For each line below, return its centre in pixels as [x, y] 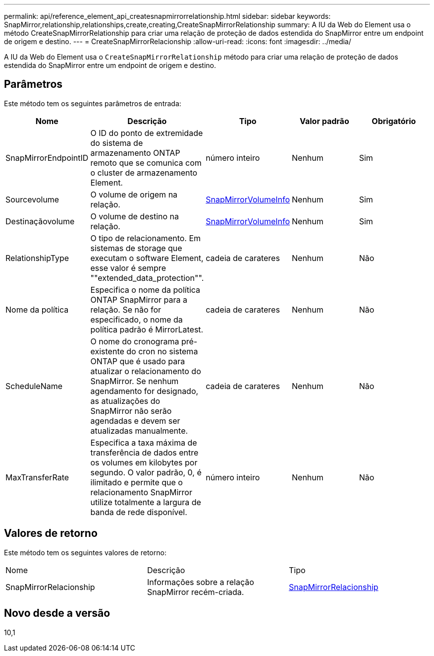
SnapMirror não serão [131, 411]
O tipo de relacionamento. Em [146, 238]
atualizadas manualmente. [139, 430]
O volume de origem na [134, 194]
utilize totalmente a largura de [146, 502]
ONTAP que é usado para [138, 361]
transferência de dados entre [144, 452]
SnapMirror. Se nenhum [135, 381]
